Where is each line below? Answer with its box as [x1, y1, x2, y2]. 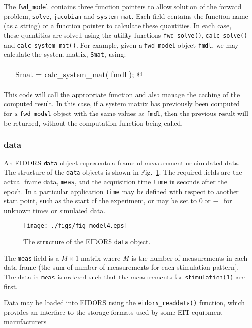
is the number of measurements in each [131, 252, 248, 262]
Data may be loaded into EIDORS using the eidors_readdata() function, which [4, 297, 245, 308]
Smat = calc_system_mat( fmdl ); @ [16, 68, 143, 80]
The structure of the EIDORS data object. [23, 236, 151, 246]
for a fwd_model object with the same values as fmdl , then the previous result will [4, 108, 248, 118]
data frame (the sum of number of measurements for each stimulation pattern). [4, 262, 239, 272]
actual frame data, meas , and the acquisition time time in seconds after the [4, 176, 227, 186]
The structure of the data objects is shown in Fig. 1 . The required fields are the [4, 167, 242, 177]
